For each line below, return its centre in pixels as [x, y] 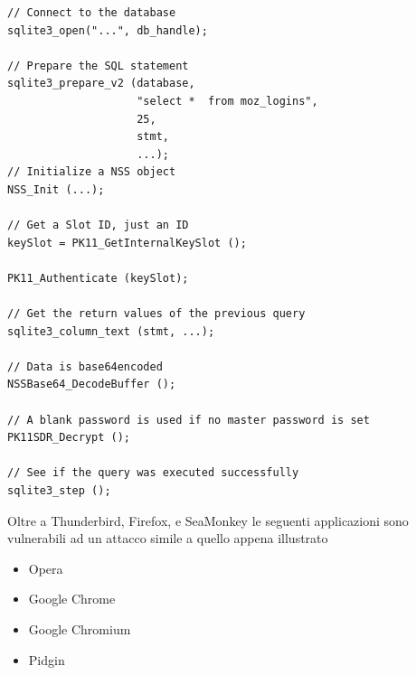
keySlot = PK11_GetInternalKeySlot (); [127, 243]
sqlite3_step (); [59, 491]
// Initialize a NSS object [92, 172]
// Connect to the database [92, 13]
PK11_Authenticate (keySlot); [98, 278]
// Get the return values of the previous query [156, 314]
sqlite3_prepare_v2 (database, [101, 84]
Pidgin [47, 659]
